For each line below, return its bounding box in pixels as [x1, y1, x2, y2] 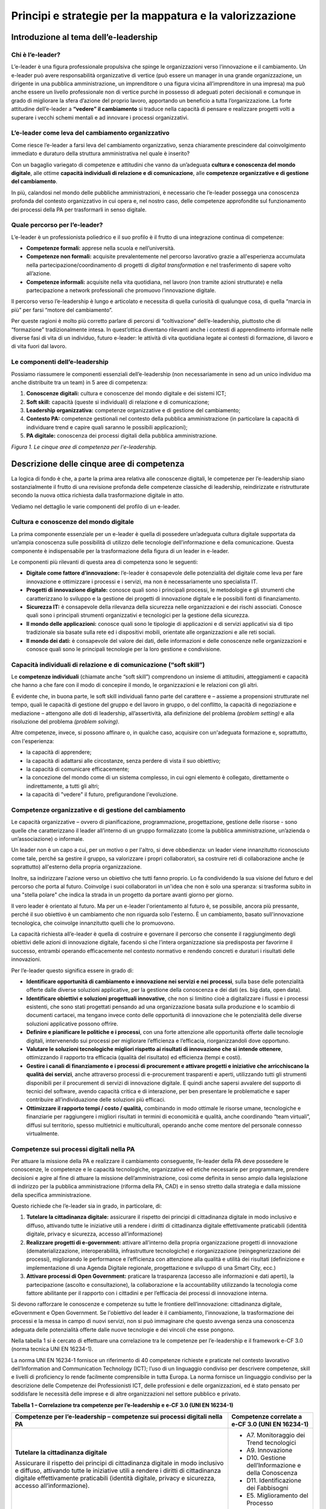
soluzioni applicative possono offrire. [26, 1020, 119, 1027]
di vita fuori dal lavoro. [11, 343, 67, 350]
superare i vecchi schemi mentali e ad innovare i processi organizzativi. [11, 113, 189, 121]
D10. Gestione [246, 1453, 286, 1462]
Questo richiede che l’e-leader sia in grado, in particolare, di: [11, 1202, 162, 1210]
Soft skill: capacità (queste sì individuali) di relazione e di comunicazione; [26, 398, 209, 406]
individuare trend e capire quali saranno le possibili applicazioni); [26, 423, 188, 431]
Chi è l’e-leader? [11, 50, 60, 59]
